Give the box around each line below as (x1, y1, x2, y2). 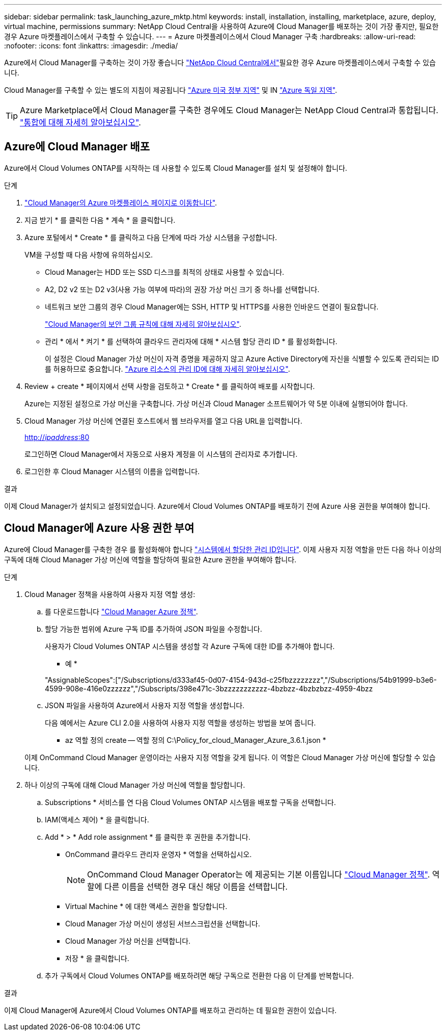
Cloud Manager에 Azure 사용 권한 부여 (4, 522, 194, 535)
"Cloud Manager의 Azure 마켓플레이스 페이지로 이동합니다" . (24, 198, 217, 207)
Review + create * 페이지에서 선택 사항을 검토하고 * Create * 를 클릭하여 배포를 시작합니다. (24, 381, 315, 391)
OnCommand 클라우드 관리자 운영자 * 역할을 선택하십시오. (65, 849, 252, 859)
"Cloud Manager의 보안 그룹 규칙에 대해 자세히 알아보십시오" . (45, 319, 241, 328)
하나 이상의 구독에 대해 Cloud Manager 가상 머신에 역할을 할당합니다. (24, 780, 245, 789)
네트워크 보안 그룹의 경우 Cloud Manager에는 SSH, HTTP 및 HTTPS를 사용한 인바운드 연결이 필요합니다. (45, 302, 379, 311)
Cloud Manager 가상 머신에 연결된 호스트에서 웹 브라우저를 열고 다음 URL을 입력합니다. (24, 416, 302, 425)
